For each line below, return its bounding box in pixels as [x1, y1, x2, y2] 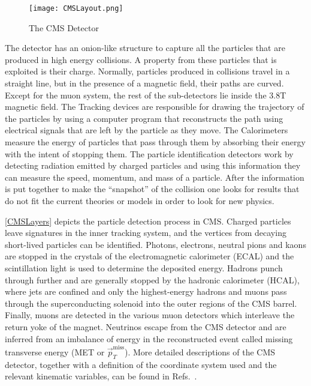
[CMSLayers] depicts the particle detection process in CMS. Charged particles [5, 214, 291, 227]
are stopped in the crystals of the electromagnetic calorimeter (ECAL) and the [5, 250, 294, 262]
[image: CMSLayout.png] [29, 4, 123, 13]
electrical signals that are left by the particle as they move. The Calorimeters [5, 124, 288, 136]
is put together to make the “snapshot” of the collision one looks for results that [5, 182, 300, 195]
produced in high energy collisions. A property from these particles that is [5, 53, 277, 65]
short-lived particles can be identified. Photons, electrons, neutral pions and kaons [5, 238, 306, 250]
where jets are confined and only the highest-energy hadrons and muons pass [5, 285, 287, 298]
